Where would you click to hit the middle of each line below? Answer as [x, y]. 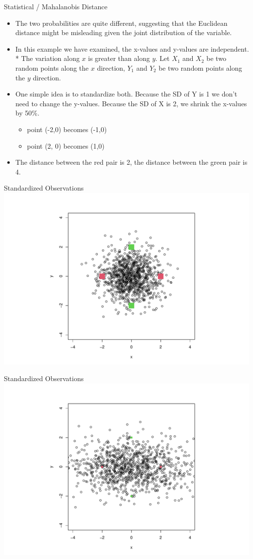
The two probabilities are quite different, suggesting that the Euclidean [121, 23]
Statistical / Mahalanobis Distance [56, 6]
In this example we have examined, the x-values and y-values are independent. [132, 48]
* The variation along [47, 58]
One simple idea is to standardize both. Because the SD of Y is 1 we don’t [126, 94]
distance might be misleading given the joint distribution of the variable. [124, 32]
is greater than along [119, 58]
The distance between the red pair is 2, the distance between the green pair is [131, 162]
